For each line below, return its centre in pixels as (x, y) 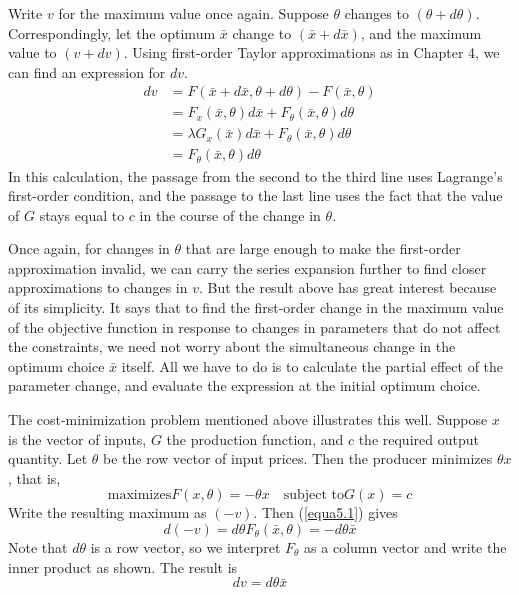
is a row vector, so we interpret (185, 547)
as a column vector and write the (405, 547)
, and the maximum (421, 32)
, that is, (34, 477)
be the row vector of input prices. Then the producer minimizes (298, 458)
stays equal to (82, 214)
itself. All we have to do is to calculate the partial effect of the (312, 365)
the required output (418, 438)
